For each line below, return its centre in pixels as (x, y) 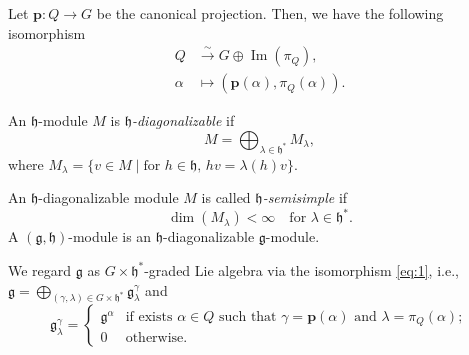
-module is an (110, 236)
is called (226, 197)
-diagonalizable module (108, 197)
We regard (40, 269)
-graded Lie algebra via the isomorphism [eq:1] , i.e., (301, 269)
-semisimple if (305, 197)
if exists (149, 316)
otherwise (154, 338)
